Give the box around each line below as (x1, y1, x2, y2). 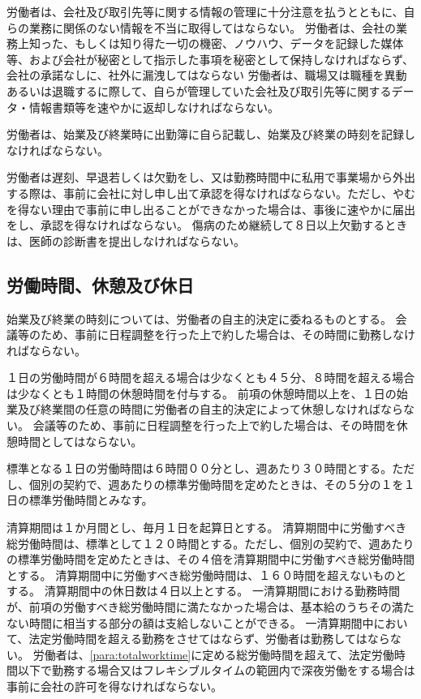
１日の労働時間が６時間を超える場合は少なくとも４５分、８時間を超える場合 (6, 369, 415, 386)
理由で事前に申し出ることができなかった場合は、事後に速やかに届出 (51, 200, 415, 217)
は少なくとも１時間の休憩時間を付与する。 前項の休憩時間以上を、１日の (6, 384, 397, 401)
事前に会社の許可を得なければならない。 (6, 677, 222, 694)
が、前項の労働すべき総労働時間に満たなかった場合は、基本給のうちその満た (6, 598, 415, 615)
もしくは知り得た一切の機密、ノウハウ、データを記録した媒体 (74, 35, 404, 52)
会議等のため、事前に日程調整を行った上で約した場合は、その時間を (32, 417, 397, 434)
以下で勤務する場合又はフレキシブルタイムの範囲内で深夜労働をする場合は (17, 662, 415, 679)
